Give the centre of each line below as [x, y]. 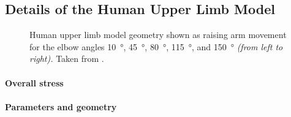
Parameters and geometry [61, 106]
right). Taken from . [67, 58]
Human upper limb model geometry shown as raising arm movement [158, 35]
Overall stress [34, 82]
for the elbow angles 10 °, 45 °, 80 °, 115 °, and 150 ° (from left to [156, 46]
